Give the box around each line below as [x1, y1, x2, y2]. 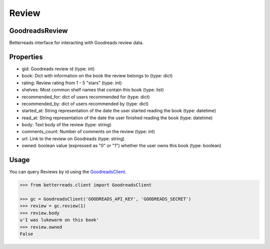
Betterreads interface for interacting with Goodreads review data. [9, 40, 144, 46]
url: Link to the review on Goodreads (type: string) [21, 135, 125, 142]
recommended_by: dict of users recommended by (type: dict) [21, 100, 149, 107]
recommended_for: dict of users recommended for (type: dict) [21, 94, 150, 100]
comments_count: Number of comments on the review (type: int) [21, 129, 155, 135]
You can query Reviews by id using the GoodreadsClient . [9, 169, 127, 175]
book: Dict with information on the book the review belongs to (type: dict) [21, 73, 173, 79]
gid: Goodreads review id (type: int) [21, 65, 95, 72]
